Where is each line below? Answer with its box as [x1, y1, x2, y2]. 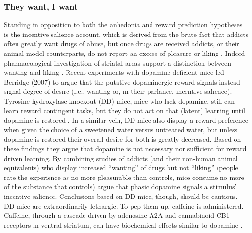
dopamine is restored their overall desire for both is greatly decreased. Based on [4, 134, 241, 144]
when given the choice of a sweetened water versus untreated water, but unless [4, 124, 238, 134]
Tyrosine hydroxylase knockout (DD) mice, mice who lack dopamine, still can [4, 95, 235, 106]
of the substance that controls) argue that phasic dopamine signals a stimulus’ [4, 181, 237, 192]
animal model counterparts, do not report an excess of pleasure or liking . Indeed [4, 48, 245, 58]
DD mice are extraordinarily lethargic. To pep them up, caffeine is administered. [4, 200, 244, 211]
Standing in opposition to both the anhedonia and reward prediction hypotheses [4, 19, 243, 30]
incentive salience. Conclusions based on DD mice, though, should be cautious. [4, 191, 238, 201]
